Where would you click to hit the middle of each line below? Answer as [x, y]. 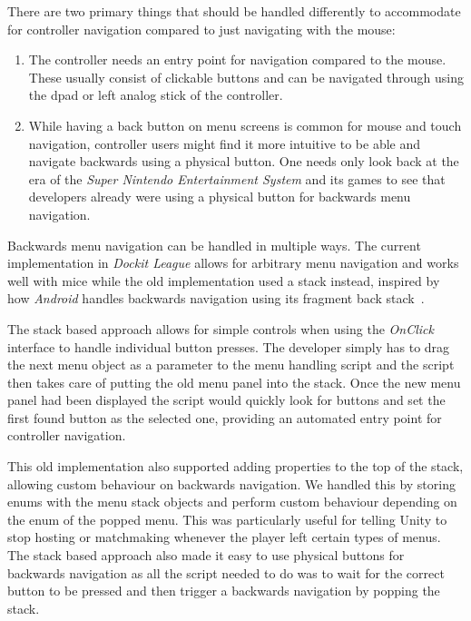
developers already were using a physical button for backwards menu [220, 197]
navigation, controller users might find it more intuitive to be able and [225, 143]
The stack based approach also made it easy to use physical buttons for [206, 555]
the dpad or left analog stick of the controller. [156, 95]
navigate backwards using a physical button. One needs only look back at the [244, 161]
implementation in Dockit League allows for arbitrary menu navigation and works [233, 263]
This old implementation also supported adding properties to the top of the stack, [235, 466]
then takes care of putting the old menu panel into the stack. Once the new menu [234, 382]
